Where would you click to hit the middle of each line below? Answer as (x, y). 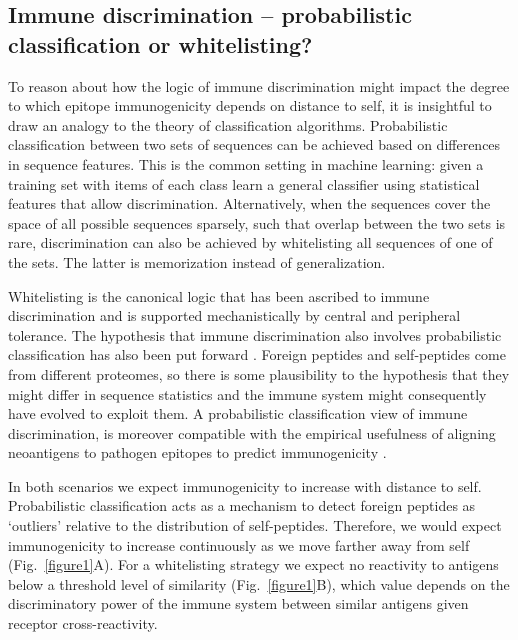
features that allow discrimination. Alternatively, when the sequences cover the (249, 203)
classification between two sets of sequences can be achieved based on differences (254, 144)
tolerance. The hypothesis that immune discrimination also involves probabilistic (255, 334)
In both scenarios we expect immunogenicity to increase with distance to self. (245, 485)
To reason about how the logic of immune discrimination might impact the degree (259, 85)
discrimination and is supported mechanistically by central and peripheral (234, 315)
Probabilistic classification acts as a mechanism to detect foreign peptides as (242, 505)
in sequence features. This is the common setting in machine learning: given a (246, 163)
